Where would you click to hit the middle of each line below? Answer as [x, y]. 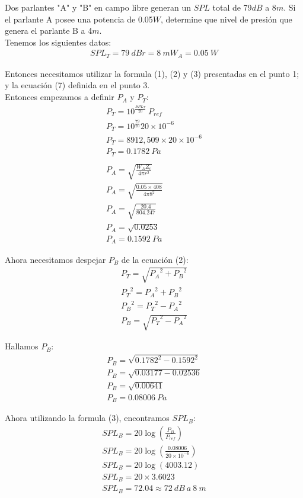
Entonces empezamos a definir [60, 97]
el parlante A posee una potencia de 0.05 [79, 19]
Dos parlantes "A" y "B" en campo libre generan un [98, 7]
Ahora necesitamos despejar [55, 259]
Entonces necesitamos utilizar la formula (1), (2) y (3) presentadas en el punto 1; [152, 73]
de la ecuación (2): [155, 259]
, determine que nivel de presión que [227, 19]
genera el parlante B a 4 [49, 30]
